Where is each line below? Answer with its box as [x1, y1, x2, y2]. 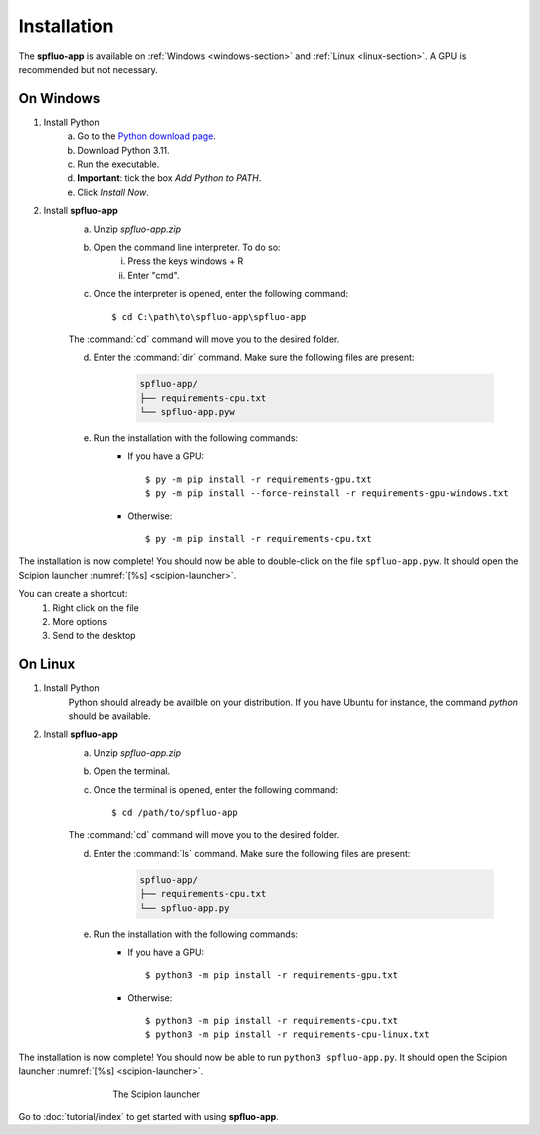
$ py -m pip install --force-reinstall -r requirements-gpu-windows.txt [145, 488, 509, 499]
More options [52, 615, 108, 627]
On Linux [18, 656, 76, 673]
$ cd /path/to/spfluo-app [111, 807, 239, 818]
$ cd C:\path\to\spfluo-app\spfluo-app [111, 311, 307, 322]
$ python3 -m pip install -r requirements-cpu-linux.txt [145, 1029, 430, 1040]
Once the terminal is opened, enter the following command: [93, 783, 339, 795]
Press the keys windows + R [127, 255, 244, 267]
